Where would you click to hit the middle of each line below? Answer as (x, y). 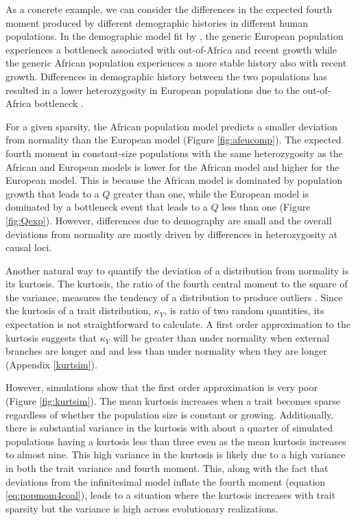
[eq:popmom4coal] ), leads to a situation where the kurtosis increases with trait (170, 495)
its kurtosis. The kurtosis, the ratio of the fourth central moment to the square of (177, 284)
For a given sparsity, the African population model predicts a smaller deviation (171, 126)
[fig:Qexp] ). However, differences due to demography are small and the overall (169, 220)
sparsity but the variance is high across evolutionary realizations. (142, 508)
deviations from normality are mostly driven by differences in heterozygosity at (171, 234)
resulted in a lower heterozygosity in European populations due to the (153, 90)
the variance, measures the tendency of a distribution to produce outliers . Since (174, 297)
